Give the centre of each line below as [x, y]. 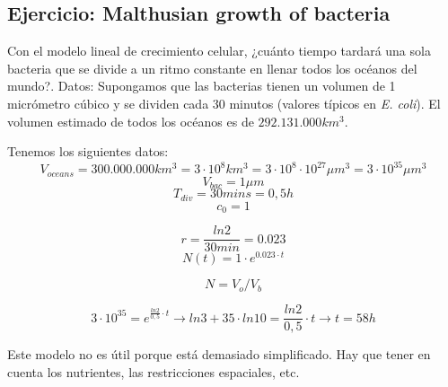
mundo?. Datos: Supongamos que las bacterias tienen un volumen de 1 [202, 86]
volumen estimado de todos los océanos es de [131, 121]
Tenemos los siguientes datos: [88, 151]
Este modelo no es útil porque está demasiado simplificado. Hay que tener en [219, 354]
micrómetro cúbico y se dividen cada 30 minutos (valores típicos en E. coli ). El [224, 103]
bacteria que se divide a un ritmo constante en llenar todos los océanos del [212, 68]
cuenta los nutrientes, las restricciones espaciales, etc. [154, 371]
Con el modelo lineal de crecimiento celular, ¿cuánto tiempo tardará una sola [219, 51]
